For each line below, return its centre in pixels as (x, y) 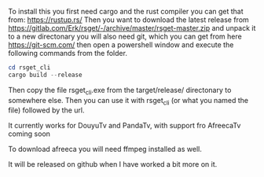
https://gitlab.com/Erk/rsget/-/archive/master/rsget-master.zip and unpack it (132, 28)
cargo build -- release (45, 75)
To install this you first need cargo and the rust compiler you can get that (126, 11)
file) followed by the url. (46, 110)
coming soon (29, 134)
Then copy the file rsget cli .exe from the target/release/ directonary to (120, 91)
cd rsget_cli (29, 68)
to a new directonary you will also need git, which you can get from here (125, 36)
